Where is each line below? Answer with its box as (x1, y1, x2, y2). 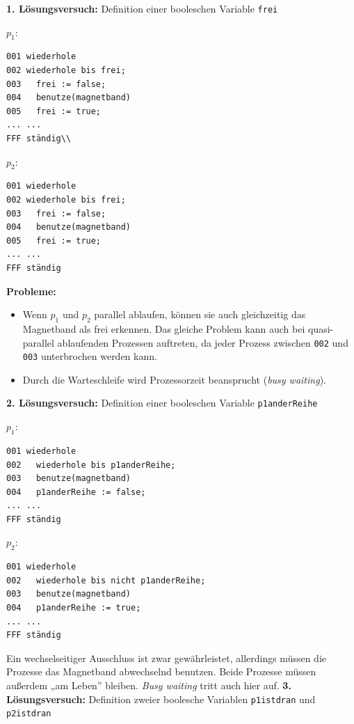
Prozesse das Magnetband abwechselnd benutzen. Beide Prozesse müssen (6, 664, 316, 679)
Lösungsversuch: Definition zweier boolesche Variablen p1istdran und (6, 691, 316, 706)
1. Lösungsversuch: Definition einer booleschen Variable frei (6, 1, 278, 15)
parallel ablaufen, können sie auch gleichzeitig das (94, 307, 306, 322)
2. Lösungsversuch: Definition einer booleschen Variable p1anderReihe (6, 395, 318, 410)
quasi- (307, 321, 334, 336)
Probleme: (6, 283, 56, 298)
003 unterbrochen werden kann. (22, 349, 157, 363)
